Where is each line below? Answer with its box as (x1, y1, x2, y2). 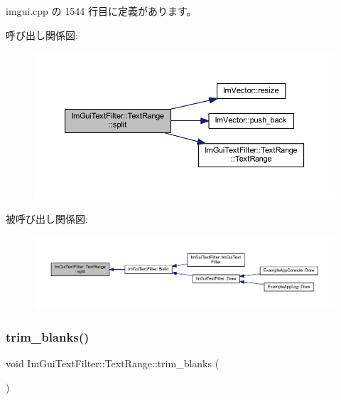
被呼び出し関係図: (6, 211, 88, 226)
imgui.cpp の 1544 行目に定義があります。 (6, 4, 197, 18)
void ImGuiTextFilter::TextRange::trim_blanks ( (6, 355, 220, 370)
